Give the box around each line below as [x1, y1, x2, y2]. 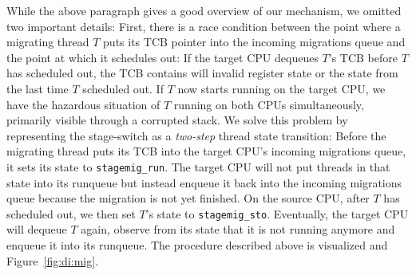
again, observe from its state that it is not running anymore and [81, 221, 395, 238]
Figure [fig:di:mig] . [6, 252, 99, 269]
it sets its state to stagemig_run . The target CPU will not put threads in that [6, 158, 390, 175]
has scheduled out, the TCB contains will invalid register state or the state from [6, 65, 398, 81]
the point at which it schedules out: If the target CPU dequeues [6, 49, 319, 65]
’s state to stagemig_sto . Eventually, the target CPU [145, 205, 409, 222]
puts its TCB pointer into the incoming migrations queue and [103, 33, 406, 50]
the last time [6, 80, 69, 96]
